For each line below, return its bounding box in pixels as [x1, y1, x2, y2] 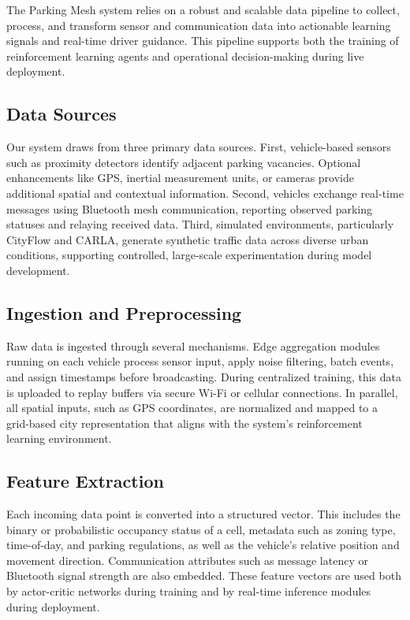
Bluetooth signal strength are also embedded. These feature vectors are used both [6, 567, 401, 584]
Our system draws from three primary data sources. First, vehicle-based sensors [6, 139, 391, 155]
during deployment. [6, 598, 100, 614]
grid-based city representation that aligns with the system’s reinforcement [6, 414, 363, 431]
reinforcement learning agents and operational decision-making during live [6, 47, 364, 64]
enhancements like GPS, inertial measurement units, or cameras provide [6, 169, 354, 186]
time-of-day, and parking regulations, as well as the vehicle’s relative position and [6, 536, 400, 553]
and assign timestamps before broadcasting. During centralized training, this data [6, 368, 402, 384]
